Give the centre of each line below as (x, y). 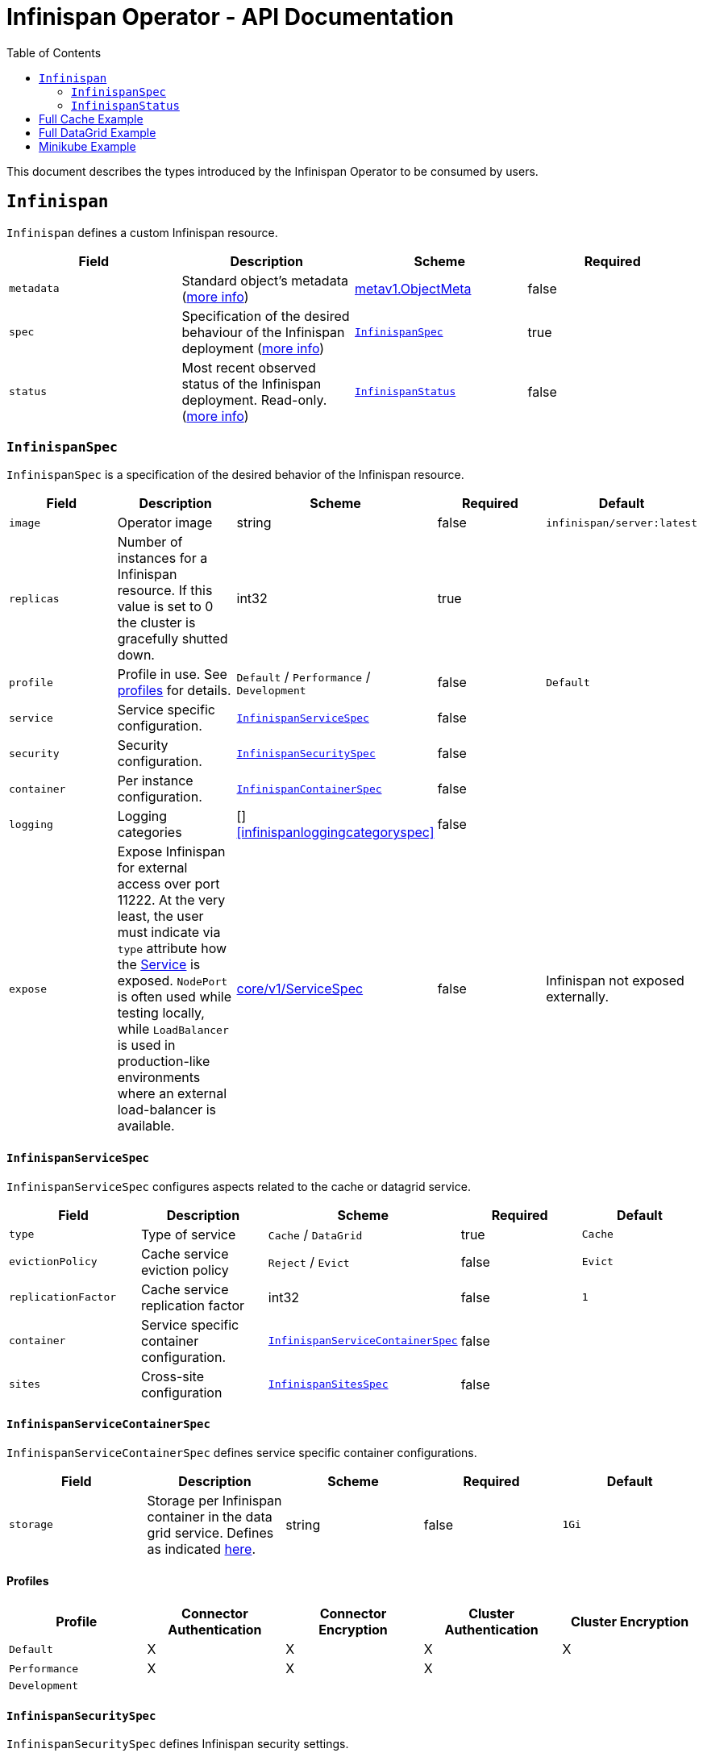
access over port (168, 884)
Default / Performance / (304, 676)
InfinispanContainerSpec (309, 789)
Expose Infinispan (171, 852)
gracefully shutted (173, 639)
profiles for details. (174, 691)
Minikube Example (87, 146)
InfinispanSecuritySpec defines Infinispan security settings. (178, 1744)
